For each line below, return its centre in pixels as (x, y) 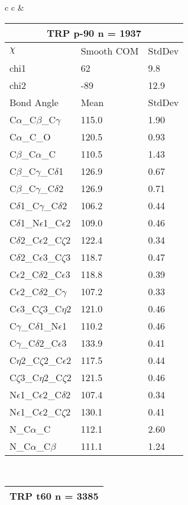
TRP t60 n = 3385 (54, 496)
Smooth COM (110, 50)
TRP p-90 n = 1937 (94, 33)
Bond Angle (34, 102)
